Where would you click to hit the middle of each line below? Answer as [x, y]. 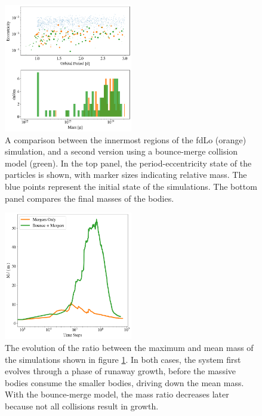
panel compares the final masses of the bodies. [90, 198]
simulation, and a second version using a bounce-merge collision [121, 151]
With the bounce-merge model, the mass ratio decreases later [117, 394]
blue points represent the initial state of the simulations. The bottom [131, 186]
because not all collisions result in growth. [82, 406]
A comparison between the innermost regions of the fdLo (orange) [126, 139]
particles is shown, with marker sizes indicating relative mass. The [126, 175]
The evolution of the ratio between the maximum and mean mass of [129, 348]
